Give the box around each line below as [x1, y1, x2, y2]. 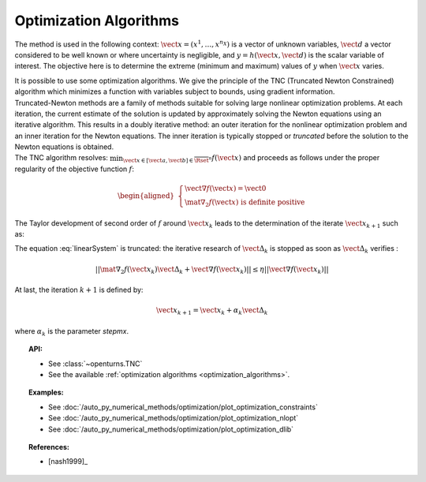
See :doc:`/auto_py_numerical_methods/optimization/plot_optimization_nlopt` [48, 413, 299, 423]
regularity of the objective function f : [14, 164, 134, 174]
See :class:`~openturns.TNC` [48, 359, 143, 368]
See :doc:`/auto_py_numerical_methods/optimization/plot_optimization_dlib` [48, 424, 294, 434]
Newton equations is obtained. [14, 142, 114, 151]
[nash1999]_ [48, 457, 88, 466]
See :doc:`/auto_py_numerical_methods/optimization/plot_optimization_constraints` [48, 402, 319, 412]
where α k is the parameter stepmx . [14, 326, 129, 338]
